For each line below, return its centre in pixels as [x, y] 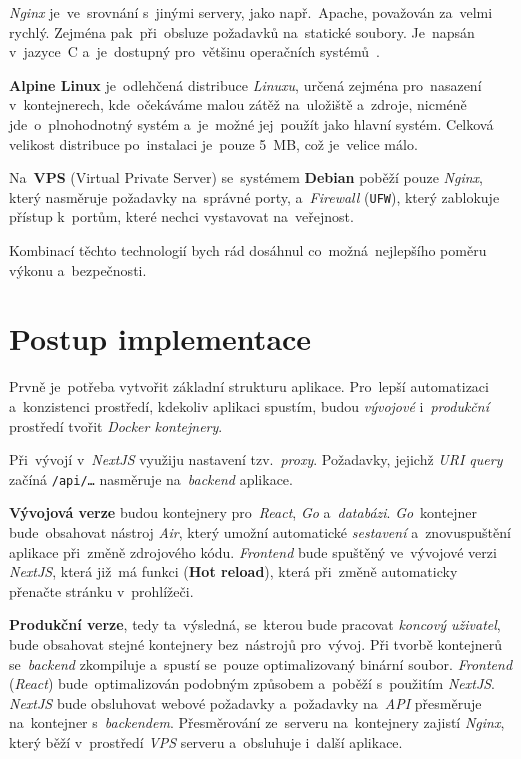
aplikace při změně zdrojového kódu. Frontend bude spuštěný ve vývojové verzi [253, 551]
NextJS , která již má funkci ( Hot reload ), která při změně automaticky [233, 571]
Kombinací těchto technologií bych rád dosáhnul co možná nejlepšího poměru [248, 250]
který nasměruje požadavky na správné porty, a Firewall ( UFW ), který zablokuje [254, 196]
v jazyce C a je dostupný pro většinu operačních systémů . [195, 51]
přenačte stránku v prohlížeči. [101, 590]
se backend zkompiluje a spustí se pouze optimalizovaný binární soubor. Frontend [261, 663]
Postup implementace [160, 338]
